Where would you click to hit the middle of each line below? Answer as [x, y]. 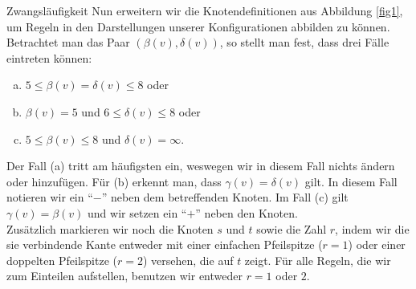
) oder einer [377, 244]
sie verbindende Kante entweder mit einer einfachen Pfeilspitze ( [165, 244]
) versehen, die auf [188, 260]
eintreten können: [49, 57]
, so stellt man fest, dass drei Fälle [304, 42]
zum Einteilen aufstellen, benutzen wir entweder [124, 276]
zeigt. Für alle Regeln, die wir [318, 260]
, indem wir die [372, 228]
